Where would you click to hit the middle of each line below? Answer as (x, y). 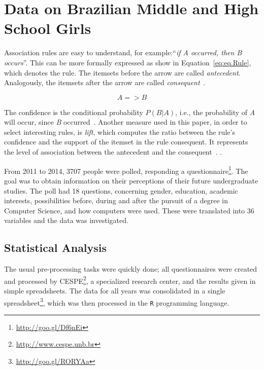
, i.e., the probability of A (215, 112)
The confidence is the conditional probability (74, 112)
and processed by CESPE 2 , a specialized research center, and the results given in (130, 280)
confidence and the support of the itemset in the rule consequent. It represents (126, 142)
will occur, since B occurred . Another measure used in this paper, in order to (126, 122)
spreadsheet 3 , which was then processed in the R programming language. (117, 302)
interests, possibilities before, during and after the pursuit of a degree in (116, 200)
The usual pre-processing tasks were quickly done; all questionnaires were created (131, 269)
